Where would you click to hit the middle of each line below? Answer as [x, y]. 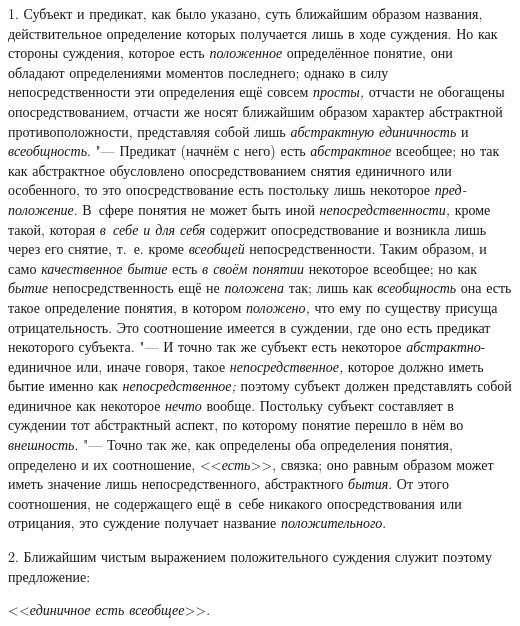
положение [41, 208]
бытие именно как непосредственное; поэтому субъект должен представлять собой [260, 385]
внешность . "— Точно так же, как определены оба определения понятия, [230, 444]
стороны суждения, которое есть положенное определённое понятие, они [230, 52]
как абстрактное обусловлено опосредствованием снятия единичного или [230, 169]
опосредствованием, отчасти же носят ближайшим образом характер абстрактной [255, 110]
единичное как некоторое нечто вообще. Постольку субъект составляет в [231, 404]
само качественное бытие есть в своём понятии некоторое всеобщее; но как [242, 267]
